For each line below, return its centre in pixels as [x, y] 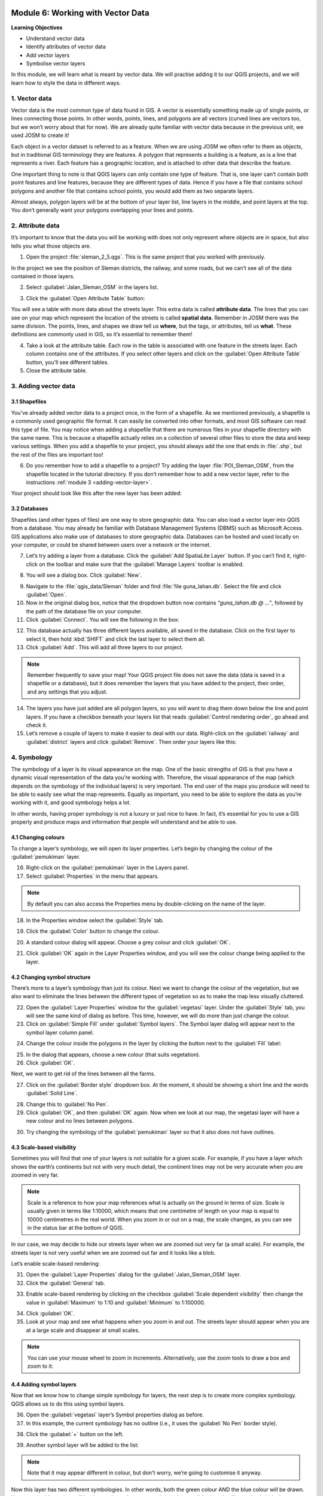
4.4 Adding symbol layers [44, 1384]
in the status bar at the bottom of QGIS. [75, 1227]
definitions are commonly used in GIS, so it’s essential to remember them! [102, 335]
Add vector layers [48, 55]
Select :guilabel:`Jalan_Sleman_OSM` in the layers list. [92, 287]
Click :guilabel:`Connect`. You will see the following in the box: [103, 620]
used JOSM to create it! [40, 135]
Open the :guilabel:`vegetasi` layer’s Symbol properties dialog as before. [115, 1415]
